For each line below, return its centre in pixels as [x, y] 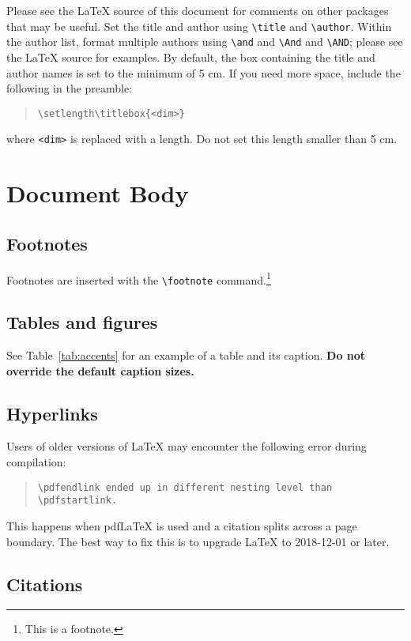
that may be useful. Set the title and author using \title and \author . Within [199, 26]
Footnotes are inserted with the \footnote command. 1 [139, 278]
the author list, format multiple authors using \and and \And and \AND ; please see [205, 41]
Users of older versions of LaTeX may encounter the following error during [187, 446]
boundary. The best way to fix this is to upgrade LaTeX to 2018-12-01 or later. [198, 541]
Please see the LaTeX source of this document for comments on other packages [198, 10]
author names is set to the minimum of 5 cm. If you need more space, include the [204, 72]
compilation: [36, 462]
